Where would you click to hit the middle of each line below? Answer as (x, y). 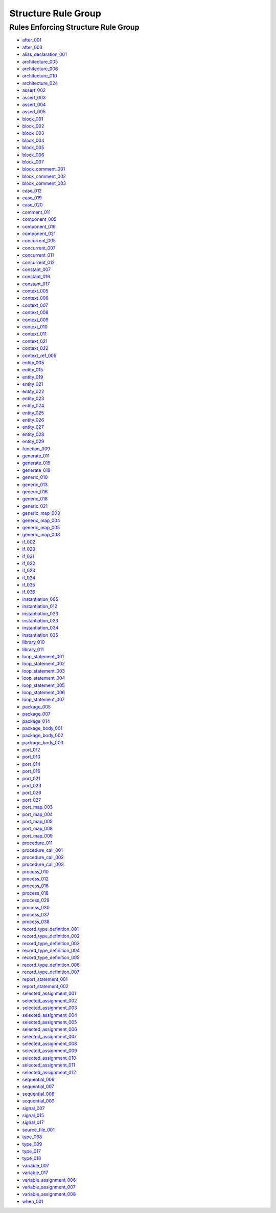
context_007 (35, 305)
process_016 (35, 886)
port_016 (31, 771)
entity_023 (33, 398)
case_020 (32, 205)
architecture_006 (40, 69)
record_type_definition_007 (51, 972)
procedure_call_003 (43, 864)
